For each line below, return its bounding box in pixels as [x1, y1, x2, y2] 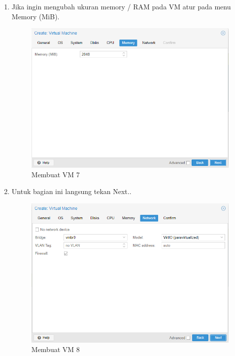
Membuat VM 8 [31, 344, 80, 355]
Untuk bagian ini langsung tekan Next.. [11, 186, 132, 197]
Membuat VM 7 [31, 169, 80, 180]
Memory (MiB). [11, 11, 60, 21]
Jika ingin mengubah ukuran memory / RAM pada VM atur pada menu [11, 1, 231, 11]
